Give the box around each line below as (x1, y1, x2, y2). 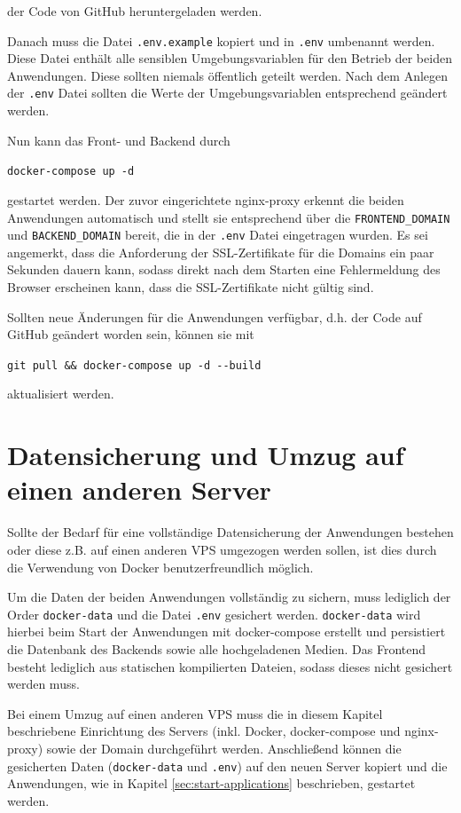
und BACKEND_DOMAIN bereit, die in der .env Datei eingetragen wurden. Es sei (7, 225, 428, 244)
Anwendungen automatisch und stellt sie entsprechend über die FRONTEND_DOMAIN (7, 208, 450, 226)
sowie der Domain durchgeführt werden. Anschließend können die (46, 738, 402, 757)
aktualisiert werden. (7, 384, 114, 403)
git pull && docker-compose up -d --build (7, 359, 262, 372)
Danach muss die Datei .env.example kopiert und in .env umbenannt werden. (7, 31, 435, 50)
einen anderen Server (7, 471, 271, 508)
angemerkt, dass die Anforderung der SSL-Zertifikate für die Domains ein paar (7, 242, 434, 261)
